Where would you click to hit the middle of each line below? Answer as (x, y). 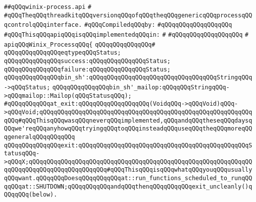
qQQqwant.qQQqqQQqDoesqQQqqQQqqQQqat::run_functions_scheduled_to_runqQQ (128, 178)
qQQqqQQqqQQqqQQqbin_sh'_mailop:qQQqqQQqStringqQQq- (141, 87)
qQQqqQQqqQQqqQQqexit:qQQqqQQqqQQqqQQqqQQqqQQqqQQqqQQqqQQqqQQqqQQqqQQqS (128, 145)
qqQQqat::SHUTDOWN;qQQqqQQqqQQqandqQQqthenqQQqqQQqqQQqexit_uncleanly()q (128, 186)
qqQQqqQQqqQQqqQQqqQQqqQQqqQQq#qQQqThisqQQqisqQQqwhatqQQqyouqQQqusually (128, 170)
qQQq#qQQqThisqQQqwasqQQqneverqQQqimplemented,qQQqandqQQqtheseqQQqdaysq (128, 120)
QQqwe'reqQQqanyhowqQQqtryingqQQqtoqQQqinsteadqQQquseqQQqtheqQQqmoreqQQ (128, 129)
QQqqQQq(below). (31, 195)
